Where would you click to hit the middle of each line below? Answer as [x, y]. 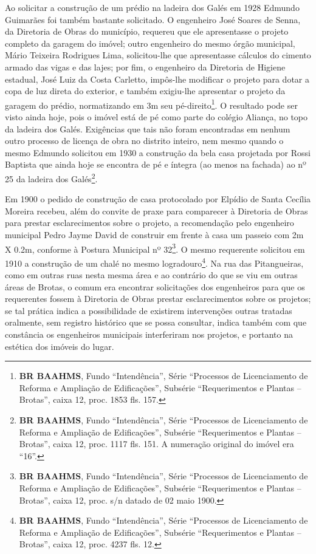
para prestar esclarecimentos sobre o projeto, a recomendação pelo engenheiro [149, 223]
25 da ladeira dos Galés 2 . [51, 177]
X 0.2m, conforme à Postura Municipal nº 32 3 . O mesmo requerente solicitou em [155, 248]
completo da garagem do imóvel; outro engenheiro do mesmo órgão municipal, [150, 43]
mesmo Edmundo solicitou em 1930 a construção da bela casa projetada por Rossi [158, 152]
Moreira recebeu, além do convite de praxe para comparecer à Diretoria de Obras [156, 210]
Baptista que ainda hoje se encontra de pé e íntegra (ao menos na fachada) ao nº [156, 164]
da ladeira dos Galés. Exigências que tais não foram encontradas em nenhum [148, 128]
